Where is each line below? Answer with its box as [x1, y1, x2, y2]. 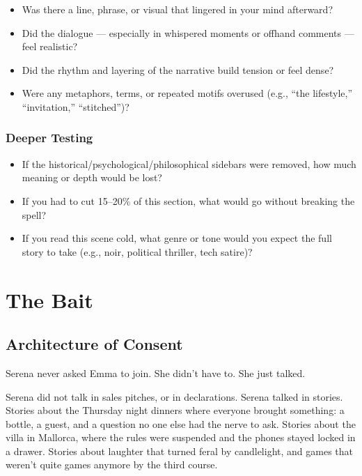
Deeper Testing [6, 129, 93, 146]
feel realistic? [22, 39, 78, 54]
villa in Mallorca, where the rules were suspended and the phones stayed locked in [6, 430, 356, 445]
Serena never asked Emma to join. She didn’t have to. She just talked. [6, 365, 306, 380]
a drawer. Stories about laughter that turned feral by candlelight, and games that [6, 443, 353, 458]
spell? [22, 207, 47, 222]
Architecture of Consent [6, 333, 183, 355]
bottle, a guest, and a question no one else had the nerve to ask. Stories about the [6, 416, 356, 431]
